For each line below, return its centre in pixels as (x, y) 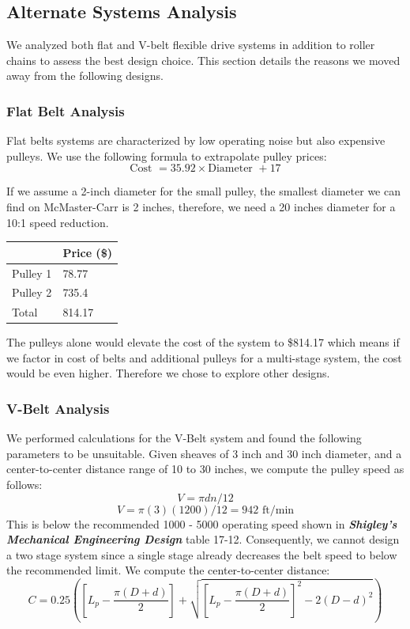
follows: (24, 485)
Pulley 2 (32, 292)
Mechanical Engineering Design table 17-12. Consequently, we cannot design (203, 539)
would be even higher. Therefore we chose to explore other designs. (168, 373)
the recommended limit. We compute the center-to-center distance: (168, 570)
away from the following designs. (85, 76)
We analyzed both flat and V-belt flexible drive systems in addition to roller (191, 45)
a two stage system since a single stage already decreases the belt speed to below (202, 554)
